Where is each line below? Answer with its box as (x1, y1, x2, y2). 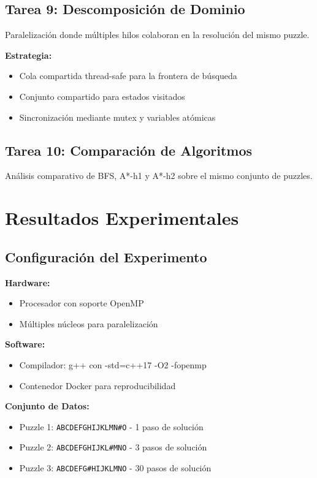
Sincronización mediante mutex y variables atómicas (19, 110, 216, 123)
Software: (5, 338, 45, 351)
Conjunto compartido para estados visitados (19, 89, 185, 102)
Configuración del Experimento (5, 247, 207, 266)
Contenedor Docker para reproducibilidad (19, 379, 176, 392)
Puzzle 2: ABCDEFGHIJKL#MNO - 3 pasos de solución (19, 441, 207, 453)
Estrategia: (5, 48, 52, 61)
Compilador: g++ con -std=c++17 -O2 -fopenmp (19, 358, 207, 371)
